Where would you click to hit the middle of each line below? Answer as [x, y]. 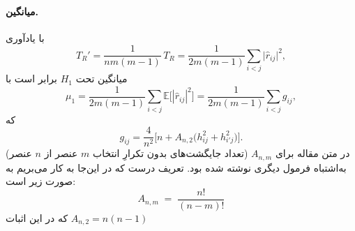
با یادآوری [25, 37]
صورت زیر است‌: [41, 181]
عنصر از [61, 153]
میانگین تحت [101, 79]
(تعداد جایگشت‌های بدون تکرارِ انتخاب [171, 153]
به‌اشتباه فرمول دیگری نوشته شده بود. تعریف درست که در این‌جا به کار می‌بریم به [176, 167]
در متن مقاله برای [312, 153]
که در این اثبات [37, 217]
